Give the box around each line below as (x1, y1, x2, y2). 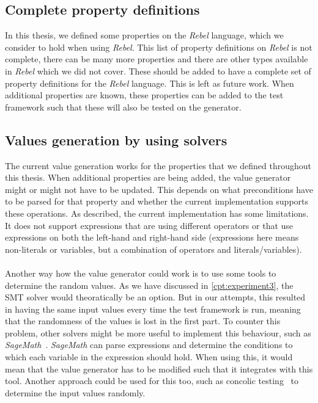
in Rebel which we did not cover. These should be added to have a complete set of (5, 64, 311, 77)
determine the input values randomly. (5, 386, 146, 399)
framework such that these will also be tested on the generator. (5, 100, 242, 113)
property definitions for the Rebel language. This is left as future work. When (5, 76, 294, 89)
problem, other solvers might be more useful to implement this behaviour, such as (5, 326, 311, 339)
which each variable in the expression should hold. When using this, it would (5, 350, 293, 363)
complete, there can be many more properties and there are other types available (5, 53, 308, 65)
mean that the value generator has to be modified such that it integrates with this (5, 362, 313, 375)
